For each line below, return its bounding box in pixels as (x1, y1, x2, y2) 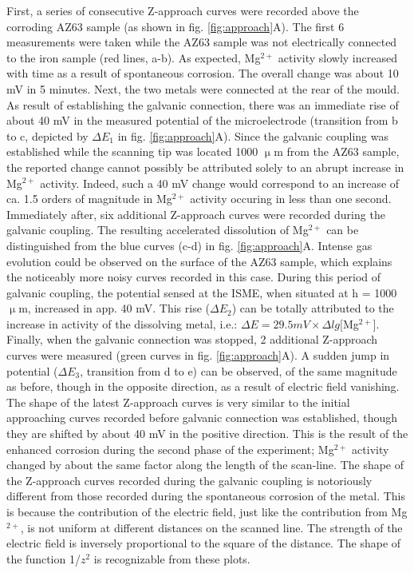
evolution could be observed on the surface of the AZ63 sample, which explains (6, 253, 392, 269)
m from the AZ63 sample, (274, 143, 400, 160)
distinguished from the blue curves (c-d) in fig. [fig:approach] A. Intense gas (6, 237, 373, 253)
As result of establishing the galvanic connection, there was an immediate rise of (6, 96, 399, 113)
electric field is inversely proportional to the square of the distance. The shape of (6, 535, 401, 551)
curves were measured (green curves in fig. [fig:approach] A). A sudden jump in (6, 347, 390, 364)
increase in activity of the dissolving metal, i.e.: (6, 315, 238, 332)
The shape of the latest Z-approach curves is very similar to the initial (6, 393, 350, 410)
